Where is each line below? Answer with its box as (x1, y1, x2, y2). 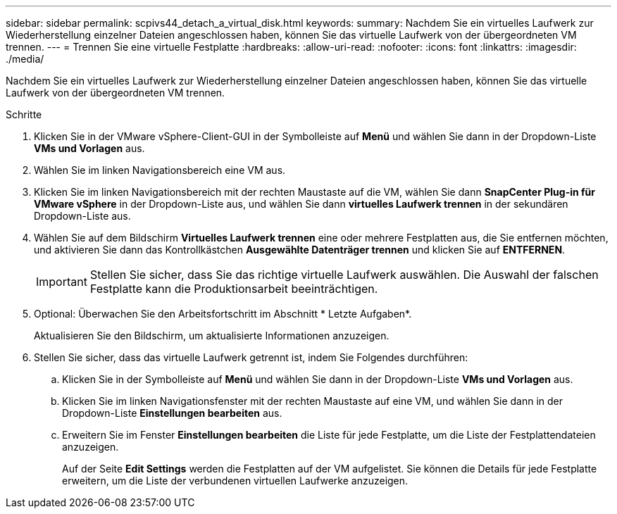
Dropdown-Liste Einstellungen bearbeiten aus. (62, 407, 282, 419)
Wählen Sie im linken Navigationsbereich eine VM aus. (34, 164, 286, 176)
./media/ (6, 53, 44, 65)
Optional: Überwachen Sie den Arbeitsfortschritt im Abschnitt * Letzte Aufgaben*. (34, 308, 412, 320)
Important (36, 275, 87, 289)
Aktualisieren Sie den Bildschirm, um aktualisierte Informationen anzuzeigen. (34, 330, 389, 341)
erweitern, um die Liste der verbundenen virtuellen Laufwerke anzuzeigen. (62, 475, 409, 487)
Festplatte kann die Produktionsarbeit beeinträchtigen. (89, 282, 378, 296)
